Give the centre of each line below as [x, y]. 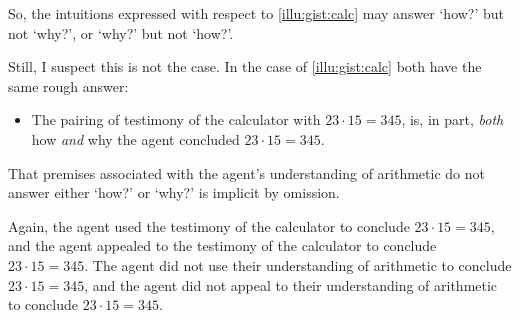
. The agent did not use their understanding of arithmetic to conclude [298, 264]
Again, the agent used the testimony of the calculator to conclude [209, 225]
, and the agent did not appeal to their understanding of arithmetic [291, 284]
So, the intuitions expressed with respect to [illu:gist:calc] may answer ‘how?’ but [256, 13]
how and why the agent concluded [135, 138]
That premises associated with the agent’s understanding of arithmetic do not [246, 172]
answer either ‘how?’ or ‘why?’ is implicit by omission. [174, 192]
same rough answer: [68, 85]
